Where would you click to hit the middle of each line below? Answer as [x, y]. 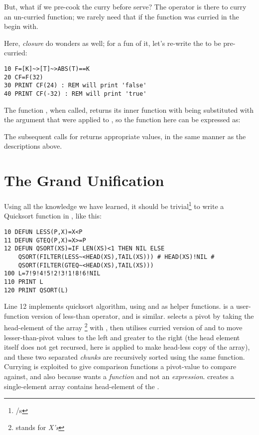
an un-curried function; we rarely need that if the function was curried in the [122, 16]
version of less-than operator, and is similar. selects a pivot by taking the [142, 316]
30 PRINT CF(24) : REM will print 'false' [75, 86]
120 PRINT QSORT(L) [36, 290]
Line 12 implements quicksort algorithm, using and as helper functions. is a [119, 306]
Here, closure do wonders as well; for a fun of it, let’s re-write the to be [113, 43]
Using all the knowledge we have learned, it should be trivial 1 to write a [114, 205]
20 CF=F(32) [24, 77]
